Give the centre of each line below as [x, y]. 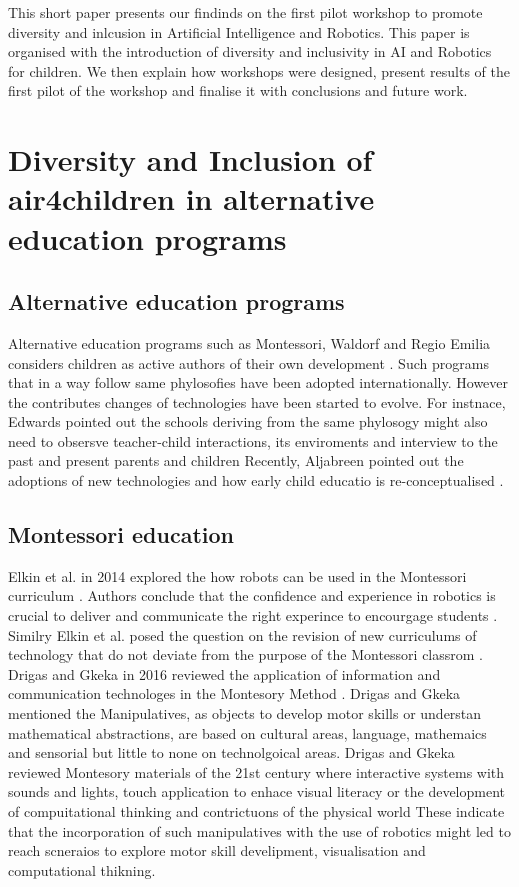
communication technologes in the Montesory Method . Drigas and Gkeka [234, 693]
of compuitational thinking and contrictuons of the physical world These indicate [256, 811]
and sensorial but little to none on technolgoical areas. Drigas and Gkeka [231, 752]
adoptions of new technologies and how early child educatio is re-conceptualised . [256, 480]
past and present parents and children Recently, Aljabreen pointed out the [236, 460]
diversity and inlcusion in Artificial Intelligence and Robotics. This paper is [239, 31]
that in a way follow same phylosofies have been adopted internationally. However [258, 382]
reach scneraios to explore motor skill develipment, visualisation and [217, 850]
